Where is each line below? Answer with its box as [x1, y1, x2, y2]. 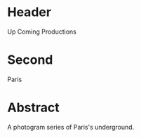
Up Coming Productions [7, 27, 77, 36]
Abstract [7, 99, 60, 116]
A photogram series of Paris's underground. [7, 123, 135, 131]
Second [7, 52, 53, 68]
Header [7, 4, 51, 20]
